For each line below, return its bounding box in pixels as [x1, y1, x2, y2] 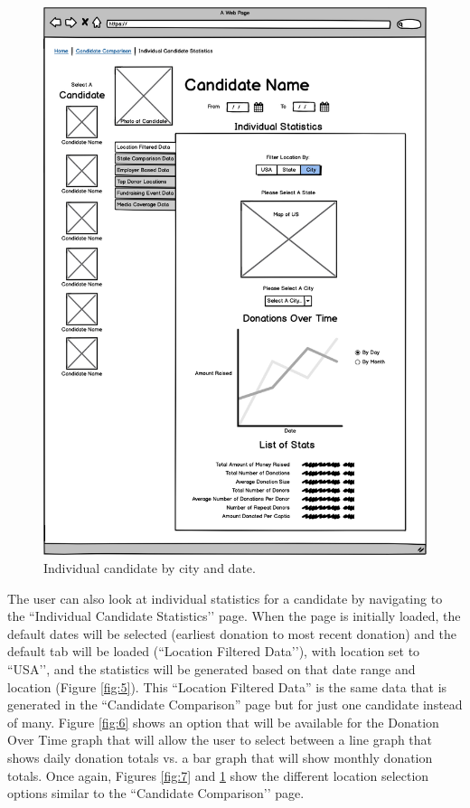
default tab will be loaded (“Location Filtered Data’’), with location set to [7, 642, 420, 661]
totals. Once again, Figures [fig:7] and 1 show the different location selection [7, 766, 429, 785]
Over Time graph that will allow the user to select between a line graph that [7, 730, 433, 749]
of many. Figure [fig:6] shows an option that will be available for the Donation [7, 712, 439, 731]
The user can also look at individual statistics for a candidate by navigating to [7, 588, 443, 607]
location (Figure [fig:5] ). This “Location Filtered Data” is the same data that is [7, 677, 447, 696]
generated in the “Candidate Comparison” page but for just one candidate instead [7, 695, 463, 714]
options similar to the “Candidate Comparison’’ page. [7, 784, 305, 803]
